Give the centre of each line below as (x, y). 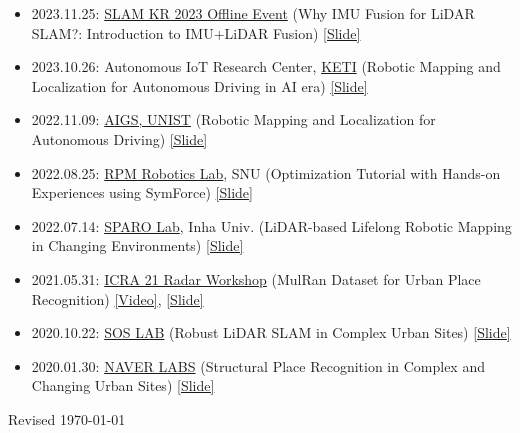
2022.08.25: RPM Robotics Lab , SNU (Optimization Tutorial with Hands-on (266, 172)
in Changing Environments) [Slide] (137, 245)
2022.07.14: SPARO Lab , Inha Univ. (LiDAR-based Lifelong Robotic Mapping (271, 225)
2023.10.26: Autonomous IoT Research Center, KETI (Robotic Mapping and (266, 66)
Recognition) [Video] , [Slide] (117, 298)
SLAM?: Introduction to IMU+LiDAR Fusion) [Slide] (196, 32)
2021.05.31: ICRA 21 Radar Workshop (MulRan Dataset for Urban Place (256, 278)
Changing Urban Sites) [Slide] (123, 385)
